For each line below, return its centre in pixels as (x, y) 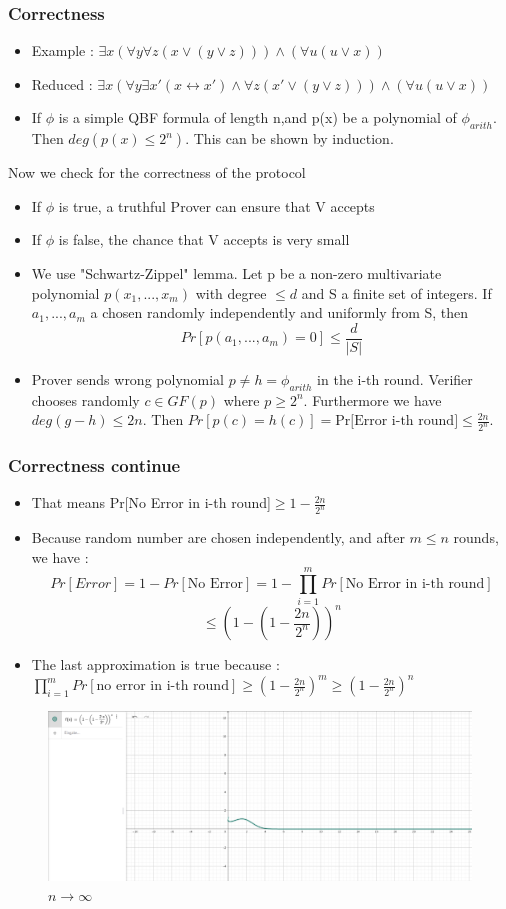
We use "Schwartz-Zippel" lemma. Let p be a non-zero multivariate (236, 272)
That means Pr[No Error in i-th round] (151, 502)
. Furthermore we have (372, 399)
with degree (231, 292)
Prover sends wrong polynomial (128, 378)
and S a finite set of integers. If (396, 292)
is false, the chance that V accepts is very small (204, 239)
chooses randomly (85, 399)
